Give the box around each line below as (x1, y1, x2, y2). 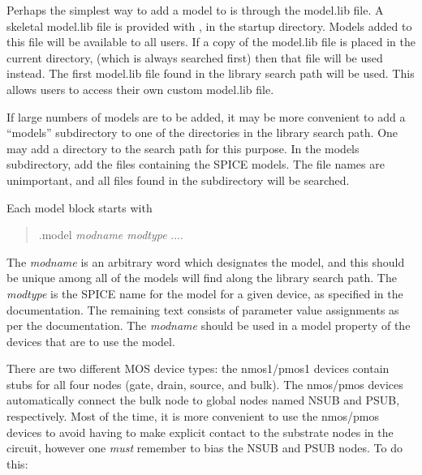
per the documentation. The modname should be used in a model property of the (6, 317, 411, 334)
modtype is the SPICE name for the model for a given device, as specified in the (6, 285, 403, 302)
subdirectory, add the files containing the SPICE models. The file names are (6, 156, 385, 173)
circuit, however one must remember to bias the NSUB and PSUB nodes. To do (6, 439, 403, 456)
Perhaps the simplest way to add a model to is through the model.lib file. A (6, 2, 384, 18)
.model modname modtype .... (38, 226, 183, 243)
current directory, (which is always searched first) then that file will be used (6, 49, 383, 66)
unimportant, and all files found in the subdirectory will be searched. (6, 171, 350, 188)
